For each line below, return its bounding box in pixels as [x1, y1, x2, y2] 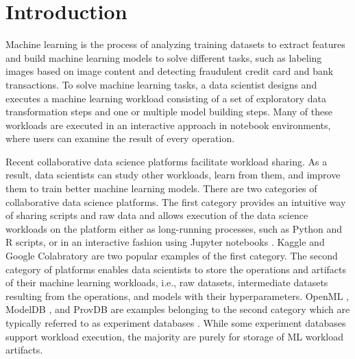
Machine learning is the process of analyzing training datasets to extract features [5, 37, 345, 51]
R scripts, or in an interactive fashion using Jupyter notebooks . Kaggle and [5, 235, 325, 249]
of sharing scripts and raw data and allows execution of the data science [5, 208, 308, 222]
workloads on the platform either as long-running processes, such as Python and [5, 221, 342, 235]
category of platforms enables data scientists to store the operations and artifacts [5, 262, 347, 276]
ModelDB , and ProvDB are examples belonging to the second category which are [5, 302, 350, 316]
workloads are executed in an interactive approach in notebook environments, [5, 117, 331, 132]
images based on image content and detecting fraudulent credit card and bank [5, 64, 334, 78]
